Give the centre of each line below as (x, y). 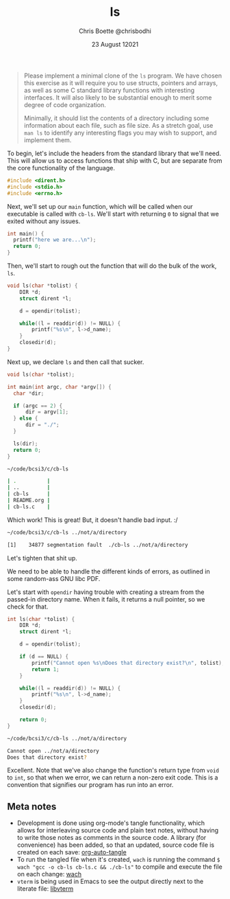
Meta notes (32, 807)
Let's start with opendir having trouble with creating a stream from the (106, 592)
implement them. (48, 140)
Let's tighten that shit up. (42, 558)
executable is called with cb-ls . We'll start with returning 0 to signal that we (113, 214)
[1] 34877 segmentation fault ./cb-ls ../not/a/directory (98, 545)
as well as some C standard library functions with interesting (109, 90)
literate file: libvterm (45, 889)
